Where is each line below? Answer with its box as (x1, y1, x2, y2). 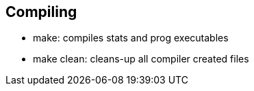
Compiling (5, 3, 77, 20)
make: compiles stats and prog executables (33, 32, 229, 44)
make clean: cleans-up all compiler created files (33, 53, 249, 65)
